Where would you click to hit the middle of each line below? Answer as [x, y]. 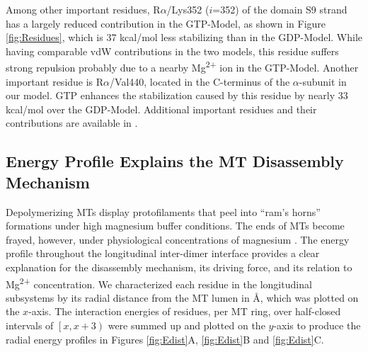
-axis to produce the [317, 325]
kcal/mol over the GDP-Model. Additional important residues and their [161, 109]
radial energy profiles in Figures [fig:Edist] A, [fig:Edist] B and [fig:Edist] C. [165, 339]
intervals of [30, 325]
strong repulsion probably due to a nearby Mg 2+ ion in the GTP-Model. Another [182, 67]
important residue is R [55, 81]
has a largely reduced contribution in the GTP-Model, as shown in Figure [166, 23]
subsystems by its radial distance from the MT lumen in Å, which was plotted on [182, 297]
